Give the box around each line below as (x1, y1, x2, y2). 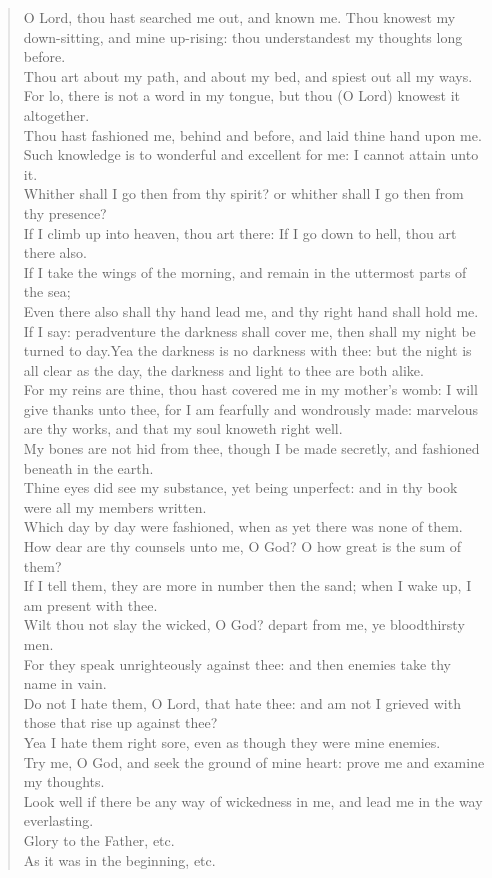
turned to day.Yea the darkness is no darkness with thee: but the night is (23, 340, 472, 361)
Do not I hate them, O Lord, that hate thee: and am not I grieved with (23, 692, 461, 713)
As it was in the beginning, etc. (23, 849, 216, 870)
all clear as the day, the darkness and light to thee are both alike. (23, 359, 424, 380)
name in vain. (23, 673, 107, 694)
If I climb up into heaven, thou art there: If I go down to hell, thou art (23, 222, 457, 243)
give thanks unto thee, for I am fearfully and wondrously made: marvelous (23, 398, 479, 419)
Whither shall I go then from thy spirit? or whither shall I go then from (23, 183, 464, 204)
